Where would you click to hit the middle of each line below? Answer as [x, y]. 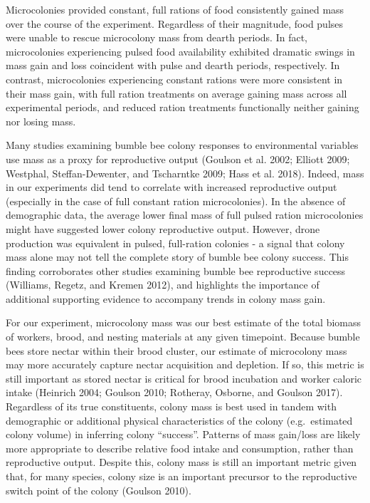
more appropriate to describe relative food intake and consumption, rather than [180, 448]
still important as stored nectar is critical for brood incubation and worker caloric [184, 378]
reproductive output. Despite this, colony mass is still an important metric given [181, 462]
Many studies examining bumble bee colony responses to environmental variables [182, 145]
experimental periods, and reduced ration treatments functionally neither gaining [183, 107]
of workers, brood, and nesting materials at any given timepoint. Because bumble [183, 337]
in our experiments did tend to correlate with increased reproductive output [171, 187]
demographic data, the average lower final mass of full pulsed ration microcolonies [185, 215]
